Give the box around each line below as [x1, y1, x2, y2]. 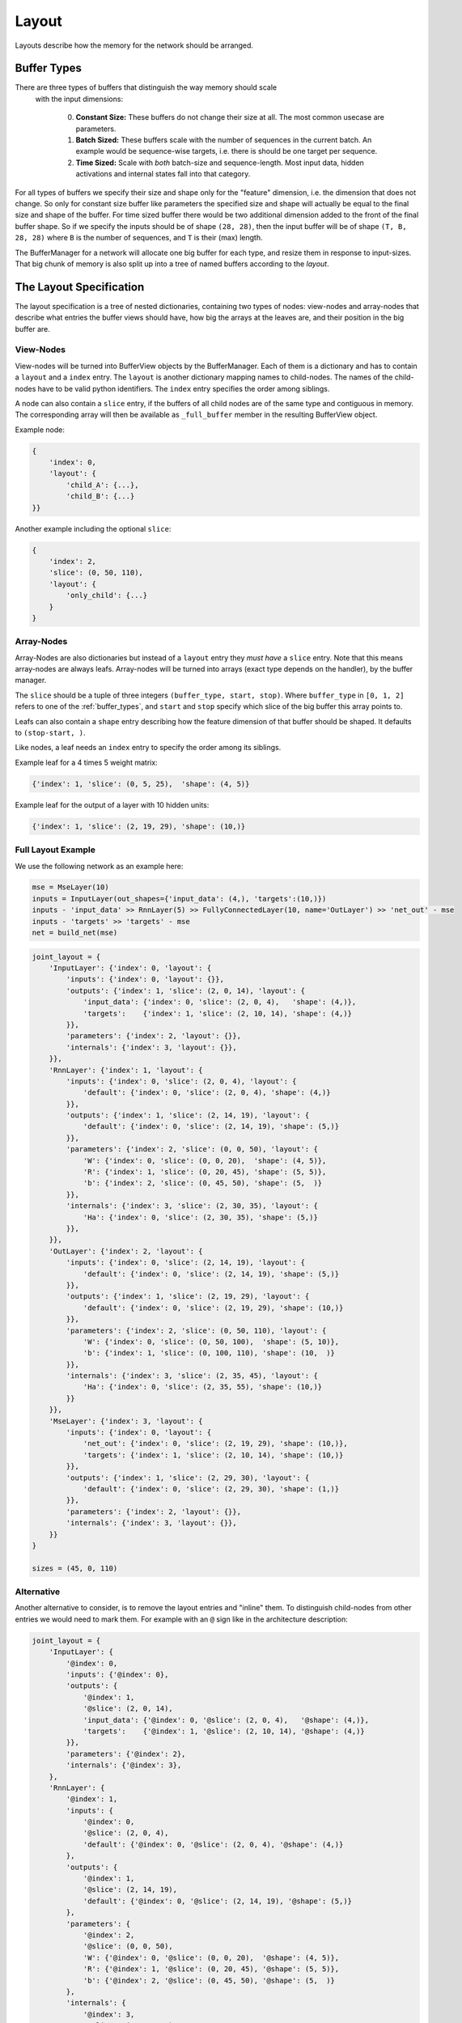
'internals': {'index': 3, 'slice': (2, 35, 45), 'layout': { [66, 1372, 319, 1380]
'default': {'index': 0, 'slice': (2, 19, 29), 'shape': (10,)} [83, 1303, 344, 1313]
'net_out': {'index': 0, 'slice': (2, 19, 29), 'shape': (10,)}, [83, 1439, 348, 1448]
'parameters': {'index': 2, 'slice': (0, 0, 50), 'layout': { [66, 1145, 319, 1154]
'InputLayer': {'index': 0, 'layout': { [49, 964, 212, 973]
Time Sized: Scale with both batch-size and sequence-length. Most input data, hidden [75, 158, 364, 168]
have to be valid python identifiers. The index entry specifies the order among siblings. [37, 384, 330, 393]
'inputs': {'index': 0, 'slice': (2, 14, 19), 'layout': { [66, 1258, 306, 1267]
